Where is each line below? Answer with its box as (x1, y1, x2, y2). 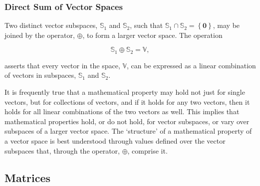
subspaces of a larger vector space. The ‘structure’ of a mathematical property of (4, 126, 252, 136)
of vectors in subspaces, (4, 70, 76, 80)
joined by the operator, (4, 29, 75, 40)
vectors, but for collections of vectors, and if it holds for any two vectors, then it (4, 96, 250, 107)
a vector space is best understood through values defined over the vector (4, 136, 226, 146)
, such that (130, 20, 163, 30)
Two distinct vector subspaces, (4, 20, 98, 30)
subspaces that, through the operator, (4, 145, 120, 156)
